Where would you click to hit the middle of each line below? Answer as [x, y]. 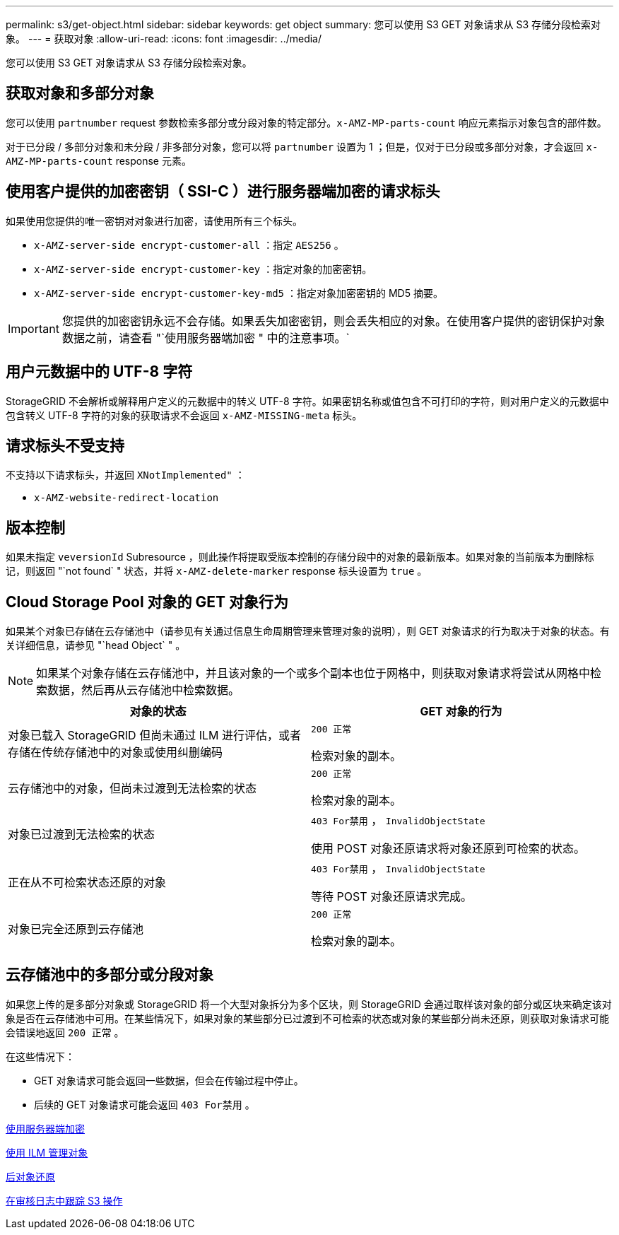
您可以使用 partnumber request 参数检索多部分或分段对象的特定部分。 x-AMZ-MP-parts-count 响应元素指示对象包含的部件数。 [306, 122]
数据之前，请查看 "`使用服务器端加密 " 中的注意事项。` [206, 338]
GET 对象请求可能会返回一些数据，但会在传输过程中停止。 [169, 1080]
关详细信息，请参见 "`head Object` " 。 [96, 645]
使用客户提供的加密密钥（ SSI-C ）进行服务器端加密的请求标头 [223, 192]
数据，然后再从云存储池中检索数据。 [144, 690]
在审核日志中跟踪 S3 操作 [64, 1200]
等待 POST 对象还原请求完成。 [391, 897]
